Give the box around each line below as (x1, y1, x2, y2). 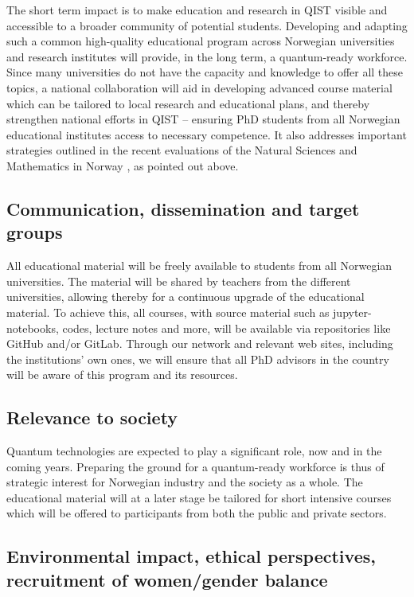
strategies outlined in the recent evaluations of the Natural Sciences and (6, 142, 357, 158)
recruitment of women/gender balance (6, 567, 328, 591)
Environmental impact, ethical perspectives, (6, 544, 376, 568)
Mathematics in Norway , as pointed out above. (6, 157, 239, 174)
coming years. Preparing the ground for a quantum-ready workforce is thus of (6, 458, 385, 474)
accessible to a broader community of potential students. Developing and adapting (6, 17, 408, 33)
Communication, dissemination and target (6, 196, 360, 220)
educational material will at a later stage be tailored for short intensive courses (6, 489, 392, 505)
